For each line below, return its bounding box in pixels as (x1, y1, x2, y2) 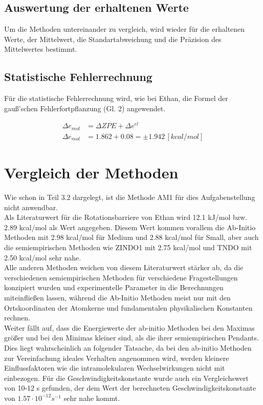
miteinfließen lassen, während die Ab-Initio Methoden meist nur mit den (4, 292, 231, 303)
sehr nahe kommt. (63, 392, 120, 403)
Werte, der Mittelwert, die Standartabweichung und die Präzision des (4, 33, 222, 44)
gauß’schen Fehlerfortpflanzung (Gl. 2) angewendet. (4, 103, 166, 113)
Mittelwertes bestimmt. (4, 44, 77, 54)
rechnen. (4, 312, 30, 323)
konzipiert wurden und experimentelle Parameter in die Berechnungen (4, 282, 224, 293)
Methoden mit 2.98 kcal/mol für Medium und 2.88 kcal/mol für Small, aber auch (4, 232, 259, 242)
